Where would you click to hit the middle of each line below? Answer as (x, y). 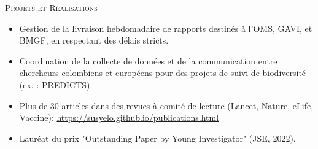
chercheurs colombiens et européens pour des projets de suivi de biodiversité (163, 73)
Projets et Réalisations (51, 7)
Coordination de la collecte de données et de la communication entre (148, 60)
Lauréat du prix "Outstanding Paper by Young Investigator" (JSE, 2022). (157, 138)
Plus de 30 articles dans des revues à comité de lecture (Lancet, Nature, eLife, (166, 105)
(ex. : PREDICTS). (56, 84)
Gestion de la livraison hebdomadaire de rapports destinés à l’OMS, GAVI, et (166, 28)
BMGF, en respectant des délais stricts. (94, 40)
